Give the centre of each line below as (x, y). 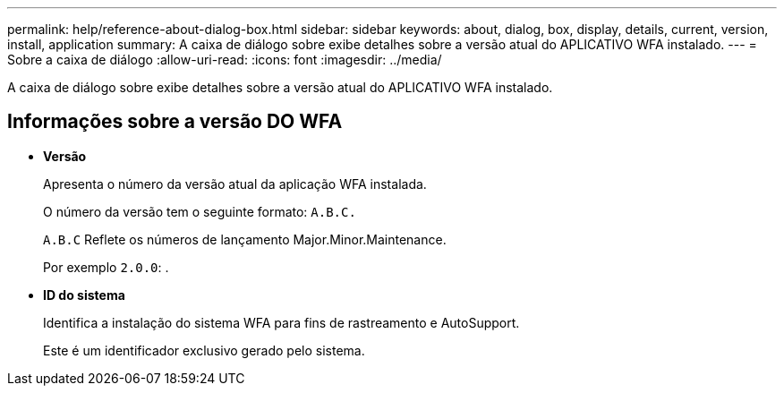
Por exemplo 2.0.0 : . (106, 267)
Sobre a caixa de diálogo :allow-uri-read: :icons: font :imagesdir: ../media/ (225, 60)
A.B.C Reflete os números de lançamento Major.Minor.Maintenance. (245, 239)
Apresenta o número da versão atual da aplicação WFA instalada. (235, 184)
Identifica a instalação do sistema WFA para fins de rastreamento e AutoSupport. (281, 322)
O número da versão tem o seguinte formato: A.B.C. (200, 211)
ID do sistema (84, 295)
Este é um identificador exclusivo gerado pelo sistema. (204, 350)
